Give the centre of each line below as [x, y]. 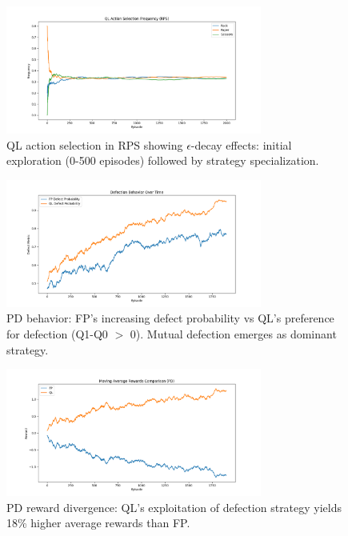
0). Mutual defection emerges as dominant [233, 333]
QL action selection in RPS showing [95, 144]
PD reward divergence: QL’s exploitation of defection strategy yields [174, 507]
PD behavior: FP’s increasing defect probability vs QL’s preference [170, 318]
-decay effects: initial [241, 144]
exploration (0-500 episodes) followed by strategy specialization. [163, 160]
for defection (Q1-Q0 [57, 333]
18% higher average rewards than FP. [98, 523]
